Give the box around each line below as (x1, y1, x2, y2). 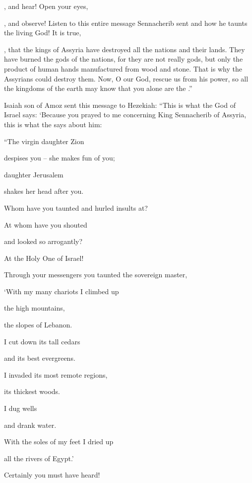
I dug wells (4, 403, 37, 413)
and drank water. (4, 419, 57, 430)
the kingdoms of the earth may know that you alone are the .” (4, 83, 192, 93)
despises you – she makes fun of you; (4, 153, 115, 163)
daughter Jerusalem (4, 169, 63, 179)
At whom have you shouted (4, 219, 87, 230)
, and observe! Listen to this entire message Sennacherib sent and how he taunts (4, 17, 248, 28)
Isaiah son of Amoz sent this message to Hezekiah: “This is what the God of (4, 99, 236, 110)
